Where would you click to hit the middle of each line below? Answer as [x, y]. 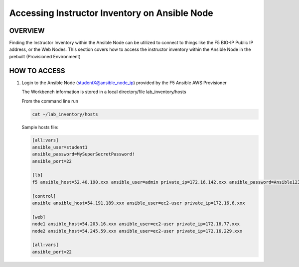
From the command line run [50, 101]
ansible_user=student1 [60, 147]
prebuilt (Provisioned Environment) [45, 56]
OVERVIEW [27, 31]
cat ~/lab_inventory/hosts [65, 114]
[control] [44, 196]
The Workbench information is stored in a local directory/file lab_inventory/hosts [104, 92]
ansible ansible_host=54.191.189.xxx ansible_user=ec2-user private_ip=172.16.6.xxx [139, 203]
